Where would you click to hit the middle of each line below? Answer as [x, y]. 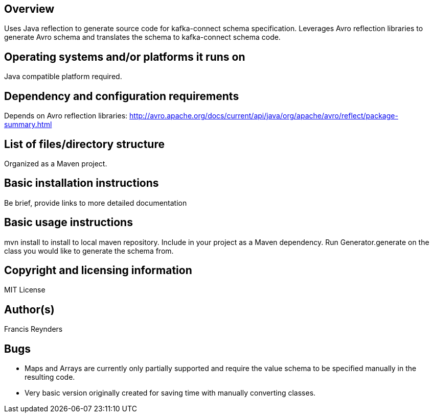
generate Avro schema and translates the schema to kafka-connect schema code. [142, 37]
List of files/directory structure [84, 144]
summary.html [28, 125]
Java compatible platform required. [63, 77]
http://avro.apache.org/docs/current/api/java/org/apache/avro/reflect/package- [264, 116]
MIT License [25, 290]
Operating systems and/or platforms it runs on [125, 57]
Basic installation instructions [82, 183]
